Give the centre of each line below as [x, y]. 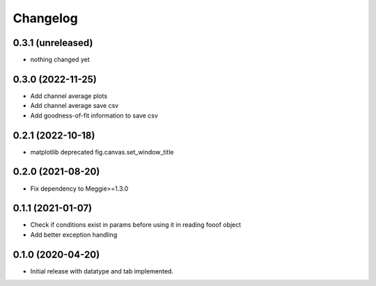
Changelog [45, 18]
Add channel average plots [69, 96]
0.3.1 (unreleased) [53, 43]
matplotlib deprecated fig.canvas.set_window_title [102, 152]
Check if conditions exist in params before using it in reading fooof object [136, 225]
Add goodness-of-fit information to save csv [94, 116]
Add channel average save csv [75, 106]
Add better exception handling [74, 235]
